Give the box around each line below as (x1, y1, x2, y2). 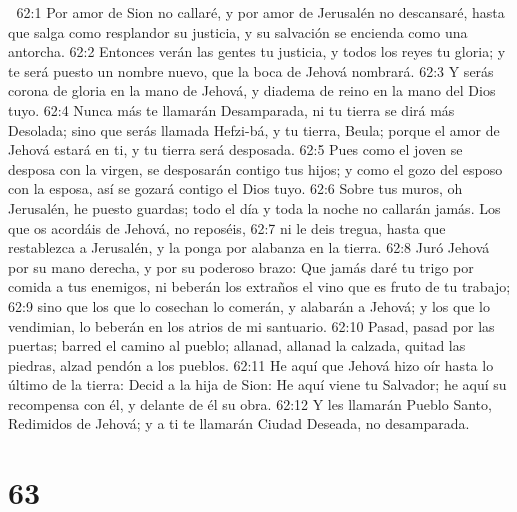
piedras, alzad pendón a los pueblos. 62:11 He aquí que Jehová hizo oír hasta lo (8, 354, 494, 375)
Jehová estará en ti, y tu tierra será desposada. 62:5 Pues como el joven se (8, 139, 463, 160)
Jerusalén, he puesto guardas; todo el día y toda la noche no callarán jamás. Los (8, 197, 501, 218)
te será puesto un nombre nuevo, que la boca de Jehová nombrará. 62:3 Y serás (8, 60, 494, 81)
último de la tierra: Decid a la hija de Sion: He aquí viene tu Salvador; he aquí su (8, 374, 507, 395)
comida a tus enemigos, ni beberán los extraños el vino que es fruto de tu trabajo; (8, 276, 511, 297)
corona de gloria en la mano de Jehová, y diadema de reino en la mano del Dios (8, 80, 496, 101)
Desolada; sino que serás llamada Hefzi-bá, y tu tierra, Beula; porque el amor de (8, 119, 500, 140)
